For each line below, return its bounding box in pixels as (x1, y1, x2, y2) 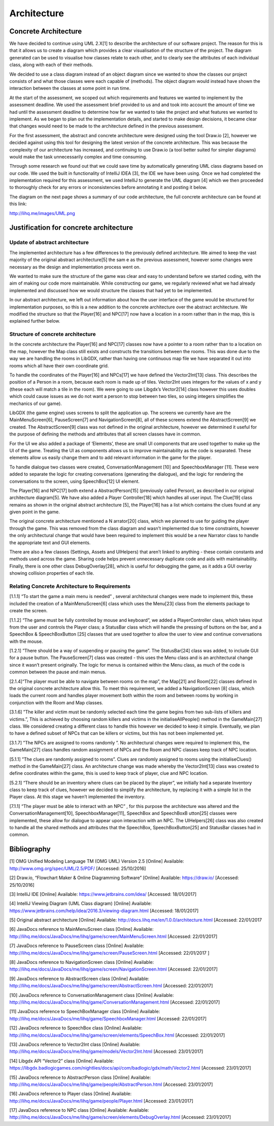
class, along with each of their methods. (9, 61, 93, 68)
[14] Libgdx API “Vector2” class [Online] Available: (9, 1057, 114, 1064)
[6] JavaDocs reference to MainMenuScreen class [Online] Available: (9, 926, 154, 932)
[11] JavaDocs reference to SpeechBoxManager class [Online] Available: (9, 1009, 160, 1015)
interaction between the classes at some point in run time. (9, 85, 131, 91)
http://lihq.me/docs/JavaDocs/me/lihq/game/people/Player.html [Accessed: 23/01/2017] (9, 1098, 194, 1104)
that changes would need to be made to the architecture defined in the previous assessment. (9, 123, 204, 129)
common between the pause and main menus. (9, 669, 107, 675)
